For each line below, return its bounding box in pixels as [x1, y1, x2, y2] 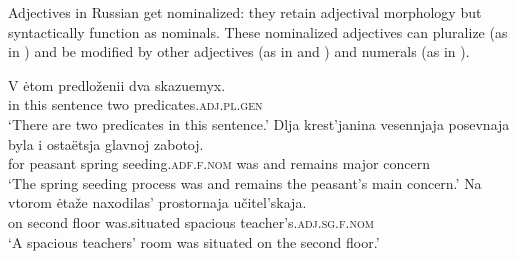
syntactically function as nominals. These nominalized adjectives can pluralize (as [8, 21, 508, 42]
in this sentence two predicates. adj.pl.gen [8, 94, 263, 115]
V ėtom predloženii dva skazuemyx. [8, 74, 226, 95]
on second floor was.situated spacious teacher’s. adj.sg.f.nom [8, 211, 374, 232]
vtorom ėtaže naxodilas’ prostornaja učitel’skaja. [8, 192, 307, 213]
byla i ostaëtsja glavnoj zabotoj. [8, 133, 204, 154]
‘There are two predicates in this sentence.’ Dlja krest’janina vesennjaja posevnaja [8, 113, 510, 134]
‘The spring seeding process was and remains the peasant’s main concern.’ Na [8, 172, 482, 193]
